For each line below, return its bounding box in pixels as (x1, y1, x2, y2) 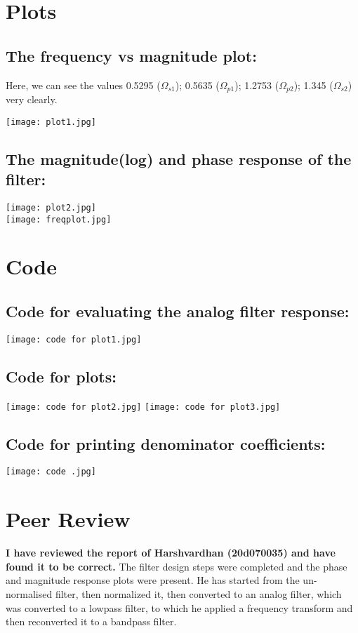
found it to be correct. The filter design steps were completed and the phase (6, 559, 347, 573)
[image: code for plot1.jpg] (6, 334, 142, 345)
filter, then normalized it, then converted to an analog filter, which (55, 587, 342, 601)
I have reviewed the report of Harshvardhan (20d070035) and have (6, 545, 336, 560)
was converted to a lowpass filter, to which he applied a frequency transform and (6, 600, 353, 615)
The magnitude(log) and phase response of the (6, 147, 352, 169)
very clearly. (6, 92, 58, 107)
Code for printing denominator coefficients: (6, 432, 326, 454)
